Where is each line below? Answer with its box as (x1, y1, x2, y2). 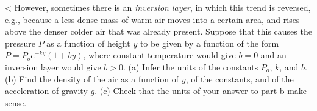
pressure (5, 36, 36, 49)
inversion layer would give (5, 60, 101, 73)
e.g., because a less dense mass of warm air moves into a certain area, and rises (5, 13, 300, 25)
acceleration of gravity (5, 84, 88, 97)
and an (260, 49, 287, 61)
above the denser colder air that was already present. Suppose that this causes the (5, 25, 312, 38)
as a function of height (46, 36, 130, 49)
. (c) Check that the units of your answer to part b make (94, 84, 307, 97)
